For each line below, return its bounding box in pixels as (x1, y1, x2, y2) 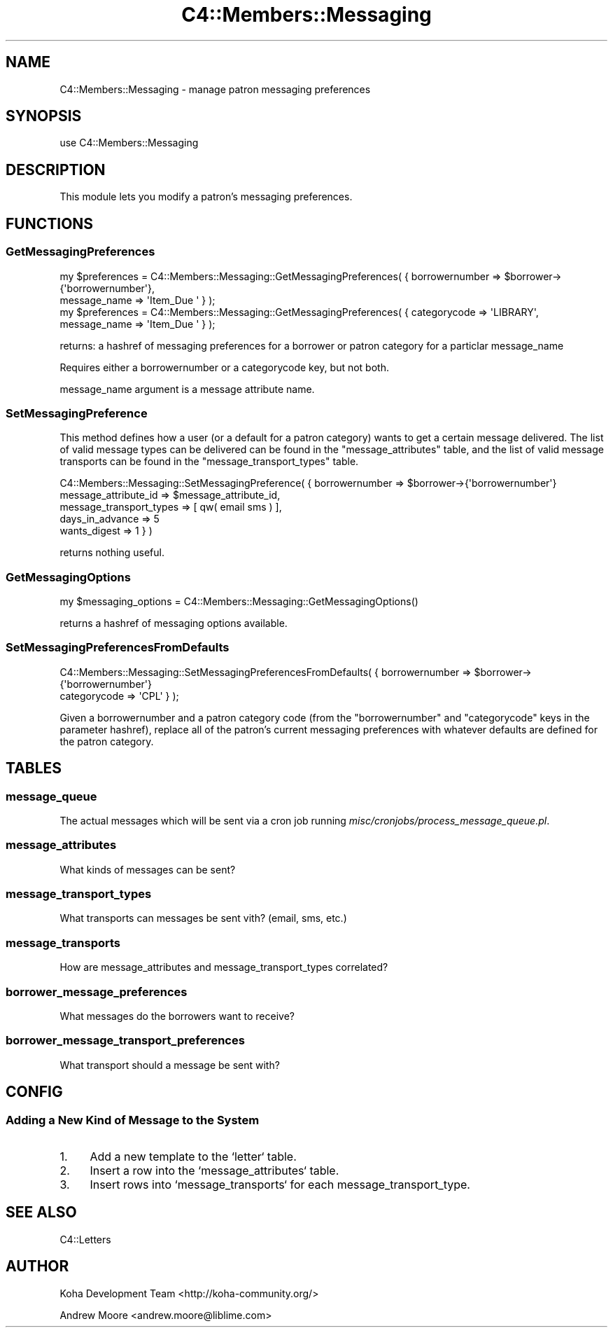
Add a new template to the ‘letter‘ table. (90, 1149, 297, 1163)
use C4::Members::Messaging (59, 137, 199, 149)
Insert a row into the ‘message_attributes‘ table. (90, 1163, 339, 1177)
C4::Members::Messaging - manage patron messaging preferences (59, 83, 371, 95)
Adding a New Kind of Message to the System (6, 1112, 260, 1127)
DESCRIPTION (6, 160, 106, 179)
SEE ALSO (6, 1203, 77, 1222)
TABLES (6, 759, 62, 778)
